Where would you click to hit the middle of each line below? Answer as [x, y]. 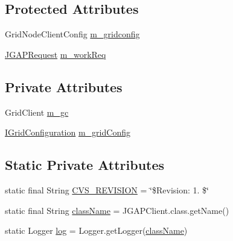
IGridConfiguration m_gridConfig [68, 132]
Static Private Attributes [85, 165]
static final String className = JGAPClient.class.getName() [117, 210]
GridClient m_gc [37, 112]
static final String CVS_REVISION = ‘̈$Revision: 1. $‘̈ [107, 189]
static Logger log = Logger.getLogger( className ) [96, 230]
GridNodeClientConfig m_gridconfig [72, 34]
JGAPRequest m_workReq [56, 54]
